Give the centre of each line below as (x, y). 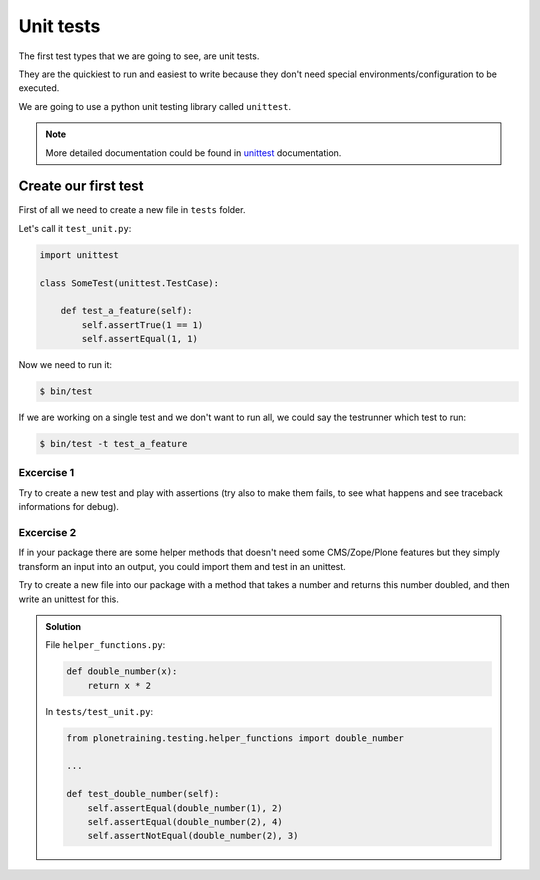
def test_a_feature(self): (127, 311)
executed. (39, 88)
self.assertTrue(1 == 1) (142, 324)
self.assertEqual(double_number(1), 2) (185, 808)
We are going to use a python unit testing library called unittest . (155, 106)
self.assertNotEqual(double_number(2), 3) (193, 836)
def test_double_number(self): (143, 794)
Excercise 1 (46, 473)
